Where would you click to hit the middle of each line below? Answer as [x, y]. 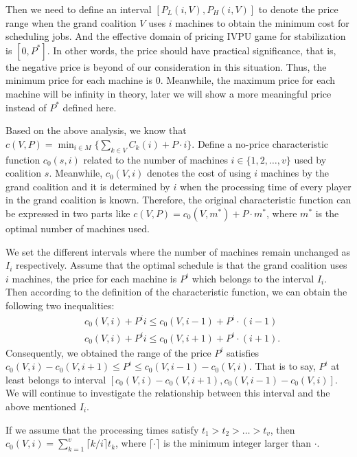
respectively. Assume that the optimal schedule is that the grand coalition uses [182, 265]
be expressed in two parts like [68, 213]
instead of [26, 107]
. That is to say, [282, 366]
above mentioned [41, 406]
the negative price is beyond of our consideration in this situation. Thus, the [166, 66]
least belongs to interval [56, 379]
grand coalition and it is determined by [88, 186]
